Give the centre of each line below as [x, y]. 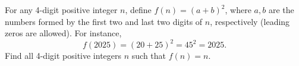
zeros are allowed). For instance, [63, 33]
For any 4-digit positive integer [61, 10]
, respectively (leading [250, 21]
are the [281, 10]
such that [149, 56]
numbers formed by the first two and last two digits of [104, 21]
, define [138, 10]
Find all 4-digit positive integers [63, 56]
